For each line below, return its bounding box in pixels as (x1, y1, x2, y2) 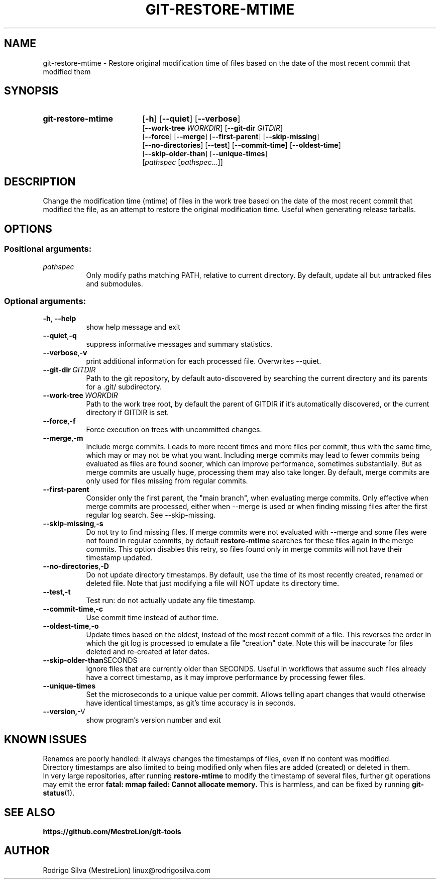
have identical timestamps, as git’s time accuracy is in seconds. (86, 699, 296, 708)
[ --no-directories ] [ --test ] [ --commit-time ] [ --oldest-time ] (142, 141, 341, 150)
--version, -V (43, 707, 85, 716)
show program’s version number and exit (86, 716, 221, 725)
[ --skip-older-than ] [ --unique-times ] (142, 149, 268, 158)
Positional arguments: (4, 244, 92, 254)
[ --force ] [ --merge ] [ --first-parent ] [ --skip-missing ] (142, 132, 319, 141)
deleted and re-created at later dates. (86, 647, 210, 656)
